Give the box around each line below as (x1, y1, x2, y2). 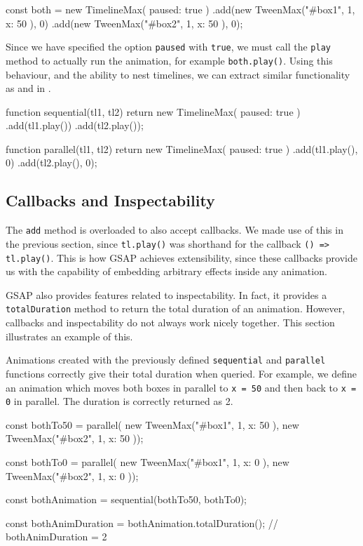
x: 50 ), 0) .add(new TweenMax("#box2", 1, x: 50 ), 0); (6, 15, 243, 30)
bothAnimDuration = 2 (6, 529, 107, 544)
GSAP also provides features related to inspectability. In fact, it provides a (6, 287, 327, 302)
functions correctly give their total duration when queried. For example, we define (6, 366, 357, 380)
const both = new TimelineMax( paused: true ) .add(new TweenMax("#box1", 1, (6, 2, 355, 16)
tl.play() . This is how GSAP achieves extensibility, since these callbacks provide (6, 250, 357, 265)
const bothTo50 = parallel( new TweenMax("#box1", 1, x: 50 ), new (6, 417, 299, 432)
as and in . (6, 81, 51, 95)
